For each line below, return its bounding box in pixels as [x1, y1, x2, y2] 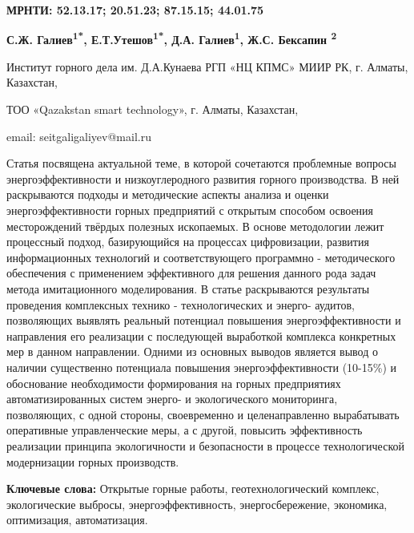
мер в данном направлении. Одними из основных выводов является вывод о [6, 343, 378, 360]
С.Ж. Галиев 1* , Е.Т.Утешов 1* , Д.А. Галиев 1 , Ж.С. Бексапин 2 [6, 29, 337, 48]
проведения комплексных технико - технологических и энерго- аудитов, [6, 296, 355, 313]
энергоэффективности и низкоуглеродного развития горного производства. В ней [6, 170, 400, 187]
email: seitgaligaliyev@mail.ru [6, 127, 151, 144]
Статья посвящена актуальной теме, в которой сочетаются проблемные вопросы [6, 155, 396, 172]
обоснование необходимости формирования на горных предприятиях [6, 374, 341, 391]
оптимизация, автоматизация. [6, 511, 148, 528]
